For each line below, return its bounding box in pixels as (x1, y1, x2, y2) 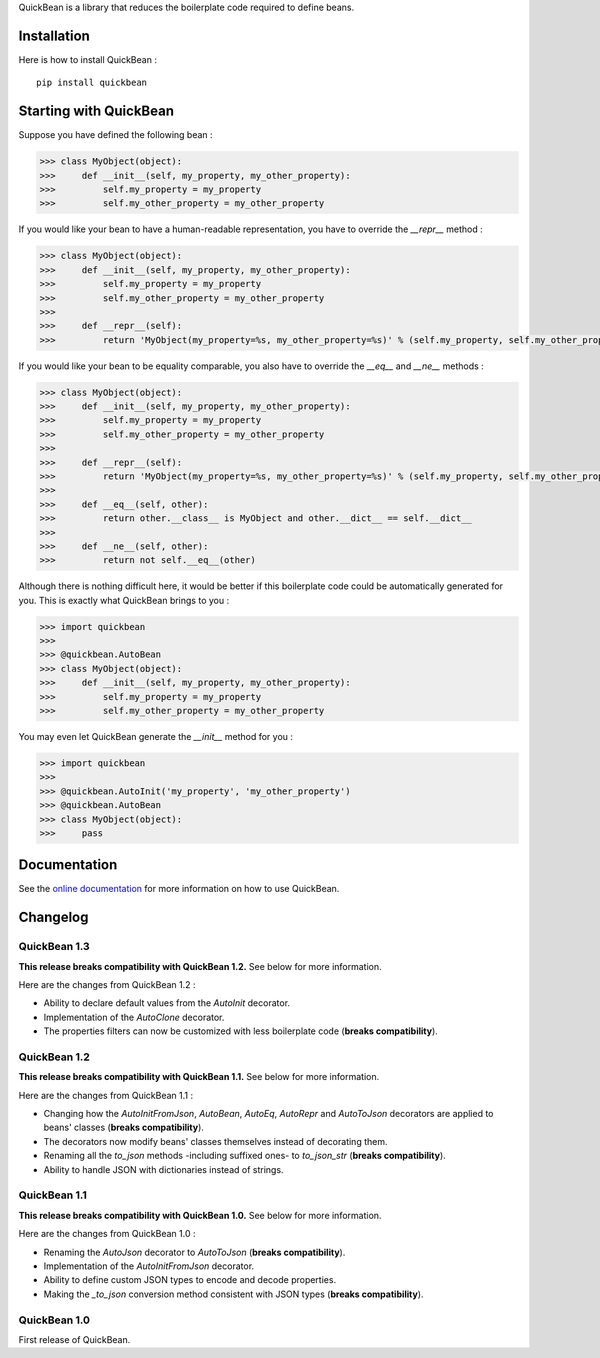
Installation (18, 27, 90, 44)
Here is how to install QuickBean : (18, 53, 157, 65)
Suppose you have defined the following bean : (18, 129, 214, 141)
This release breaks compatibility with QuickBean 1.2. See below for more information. (18, 960, 382, 972)
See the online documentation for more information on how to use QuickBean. (18, 883, 340, 895)
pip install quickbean (36, 77, 148, 89)
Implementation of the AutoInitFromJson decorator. (43, 1260, 255, 1272)
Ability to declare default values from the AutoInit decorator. (43, 997, 290, 1009)
